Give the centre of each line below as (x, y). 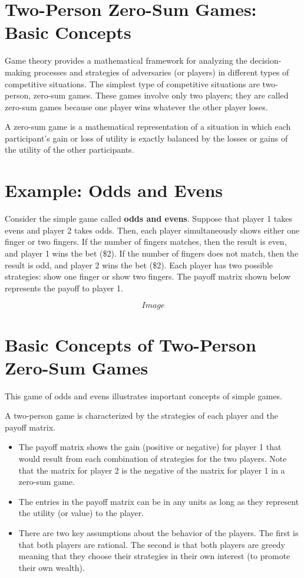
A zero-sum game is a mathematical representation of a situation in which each (148, 127)
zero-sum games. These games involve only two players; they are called (161, 95)
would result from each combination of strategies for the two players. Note (153, 459)
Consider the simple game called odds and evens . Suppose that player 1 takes (148, 219)
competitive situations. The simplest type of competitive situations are (132, 83)
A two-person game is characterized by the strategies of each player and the (141, 416)
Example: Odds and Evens (114, 190)
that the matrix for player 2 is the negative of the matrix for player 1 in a (152, 470)
